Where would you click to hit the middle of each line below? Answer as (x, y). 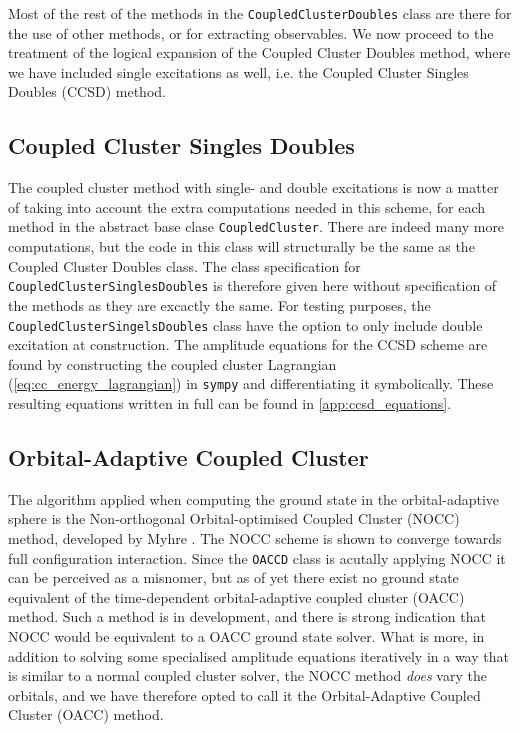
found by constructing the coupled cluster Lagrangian (172, 363)
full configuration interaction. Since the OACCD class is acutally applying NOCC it (257, 557)
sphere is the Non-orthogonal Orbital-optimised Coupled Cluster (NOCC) (234, 518)
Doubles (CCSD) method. (87, 91)
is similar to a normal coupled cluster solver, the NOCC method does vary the (247, 675)
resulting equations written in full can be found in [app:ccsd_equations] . (230, 403)
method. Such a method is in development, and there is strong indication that (247, 616)
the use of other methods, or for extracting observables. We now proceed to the (251, 32)
